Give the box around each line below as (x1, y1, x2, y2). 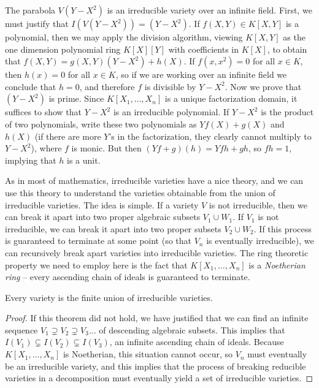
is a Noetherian (248, 258, 306, 271)
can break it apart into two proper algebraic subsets (5, 210, 201, 223)
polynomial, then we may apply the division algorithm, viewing (5, 31, 243, 43)
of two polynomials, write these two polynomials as (5, 117, 197, 130)
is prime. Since (48, 92, 104, 105)
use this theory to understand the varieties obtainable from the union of (5, 186, 275, 199)
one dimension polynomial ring (5, 42, 121, 55)
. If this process (253, 222, 312, 235)
